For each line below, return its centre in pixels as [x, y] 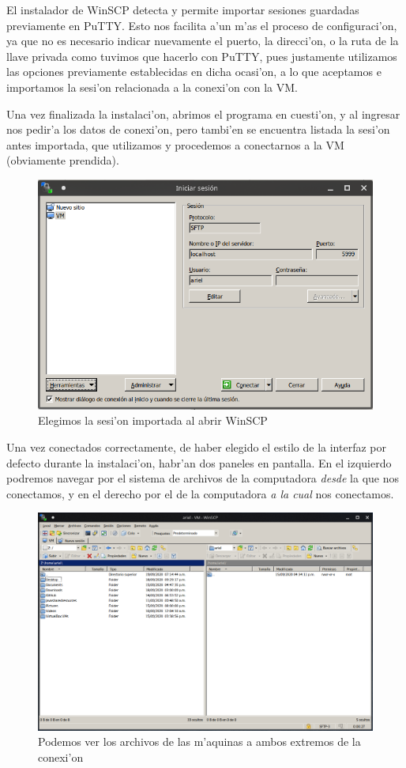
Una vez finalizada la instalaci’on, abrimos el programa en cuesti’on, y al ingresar [203, 113]
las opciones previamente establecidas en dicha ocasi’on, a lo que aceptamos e [194, 72]
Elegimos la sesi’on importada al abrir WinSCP [153, 420]
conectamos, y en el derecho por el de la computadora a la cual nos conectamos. [200, 493]
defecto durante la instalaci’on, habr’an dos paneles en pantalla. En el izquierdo [199, 462]
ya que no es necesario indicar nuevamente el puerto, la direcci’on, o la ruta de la [203, 41]
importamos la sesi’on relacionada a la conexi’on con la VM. [152, 87]
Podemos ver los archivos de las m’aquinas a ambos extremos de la [199, 742]
